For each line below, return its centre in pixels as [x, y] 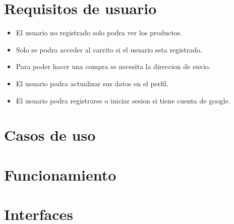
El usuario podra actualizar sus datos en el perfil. [92, 83]
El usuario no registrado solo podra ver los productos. [99, 33]
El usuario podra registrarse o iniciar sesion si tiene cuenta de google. [123, 100]
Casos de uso [50, 135]
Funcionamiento [60, 174]
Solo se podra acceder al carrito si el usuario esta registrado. [109, 49]
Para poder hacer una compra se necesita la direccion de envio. [113, 66]
